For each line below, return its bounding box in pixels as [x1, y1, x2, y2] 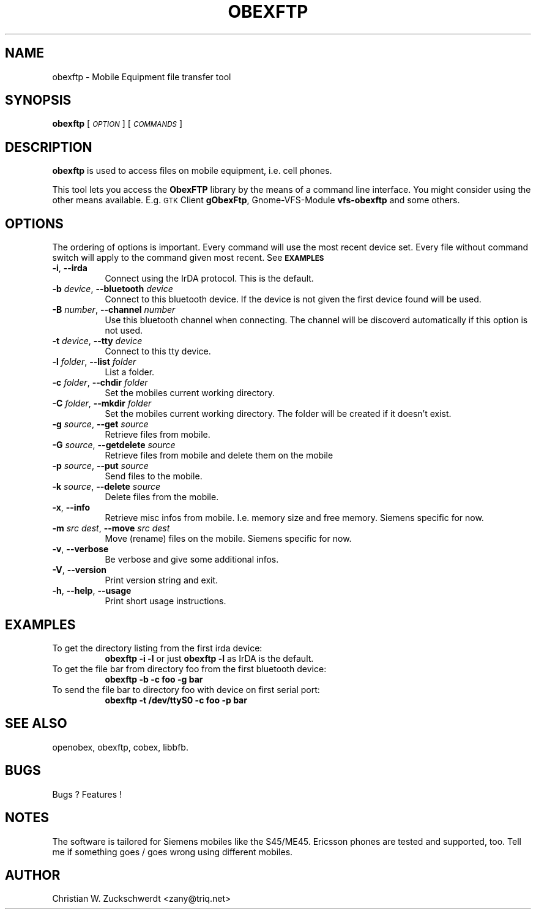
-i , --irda [52, 263, 87, 274]
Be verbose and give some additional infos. [105, 554, 279, 565]
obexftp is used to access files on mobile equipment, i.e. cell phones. [52, 165, 332, 176]
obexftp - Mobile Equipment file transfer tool [52, 71, 231, 82]
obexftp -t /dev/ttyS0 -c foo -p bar [105, 694, 247, 705]
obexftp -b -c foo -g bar [105, 673, 203, 684]
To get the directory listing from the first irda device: [52, 642, 262, 653]
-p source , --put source [52, 460, 149, 471]
